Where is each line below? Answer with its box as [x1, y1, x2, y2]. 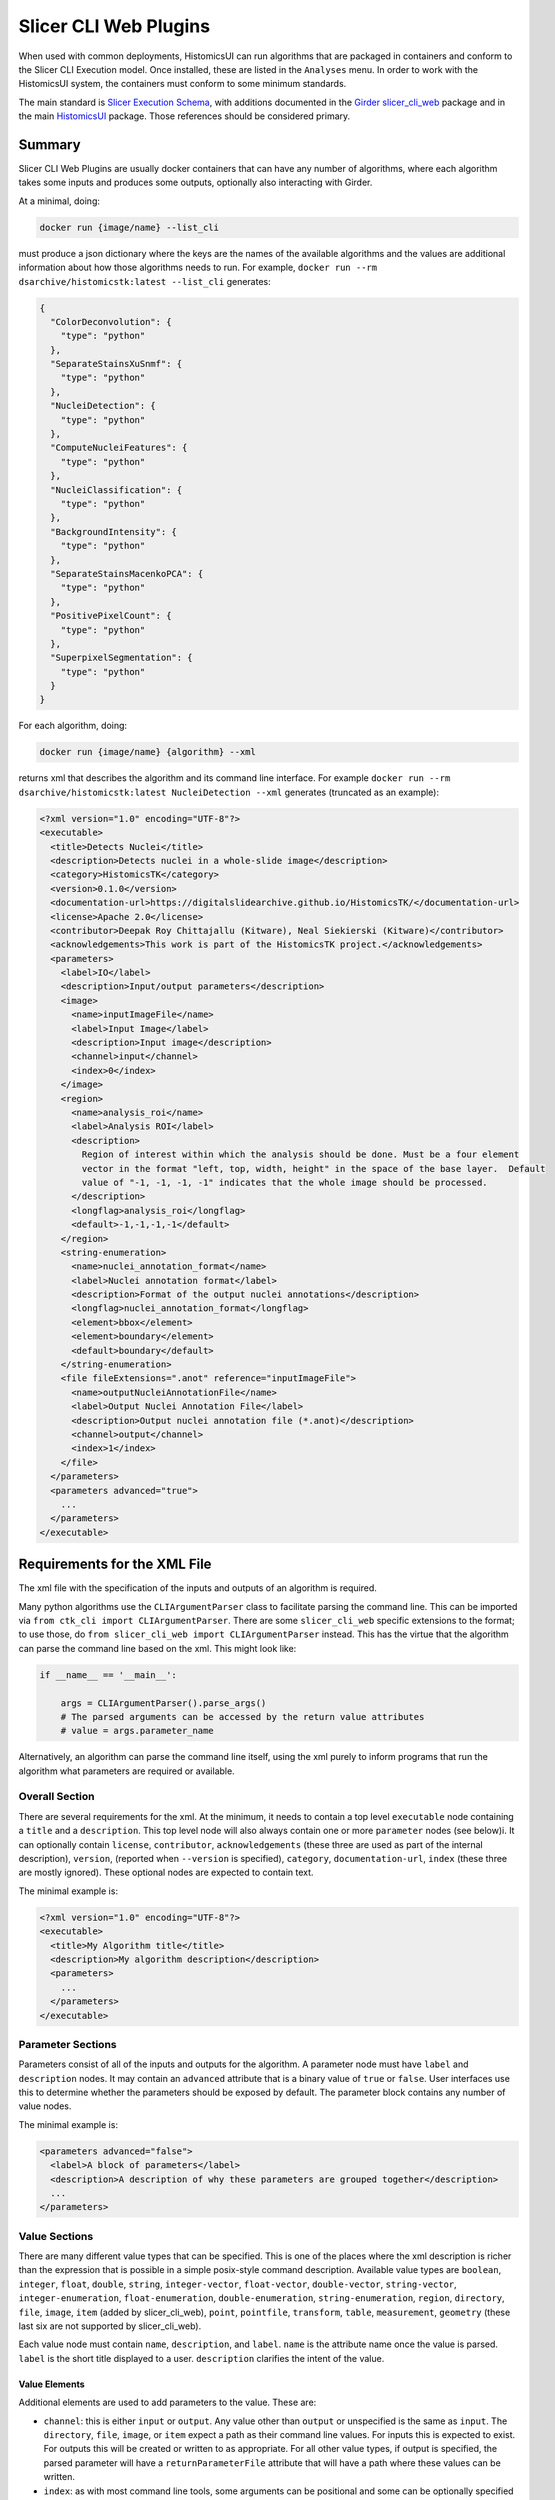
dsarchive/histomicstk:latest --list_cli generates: [18, 275, 272, 287]
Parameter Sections [18, 2037, 117, 2051]
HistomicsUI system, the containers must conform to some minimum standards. [18, 78, 347, 90]
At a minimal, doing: [18, 195, 100, 207]
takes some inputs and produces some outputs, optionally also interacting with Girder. [18, 176, 373, 189]
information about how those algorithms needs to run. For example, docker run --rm [18, 261, 378, 274]
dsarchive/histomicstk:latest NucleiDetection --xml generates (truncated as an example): [18, 786, 440, 798]
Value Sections [18, 2229, 94, 2243]
